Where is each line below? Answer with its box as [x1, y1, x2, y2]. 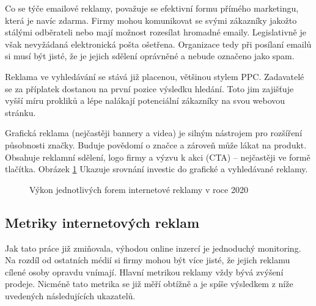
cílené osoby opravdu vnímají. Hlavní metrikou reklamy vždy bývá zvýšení [5, 265, 284, 278]
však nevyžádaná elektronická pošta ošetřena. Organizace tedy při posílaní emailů [5, 37, 312, 50]
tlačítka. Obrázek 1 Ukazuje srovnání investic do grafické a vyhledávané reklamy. [5, 162, 308, 175]
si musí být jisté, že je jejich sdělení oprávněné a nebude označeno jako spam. [5, 49, 295, 62]
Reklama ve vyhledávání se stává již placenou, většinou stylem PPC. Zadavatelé [5, 70, 304, 82]
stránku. [5, 106, 36, 118]
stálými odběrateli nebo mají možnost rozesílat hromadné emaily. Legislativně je [5, 26, 306, 38]
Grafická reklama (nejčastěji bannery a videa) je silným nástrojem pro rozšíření [5, 126, 303, 139]
